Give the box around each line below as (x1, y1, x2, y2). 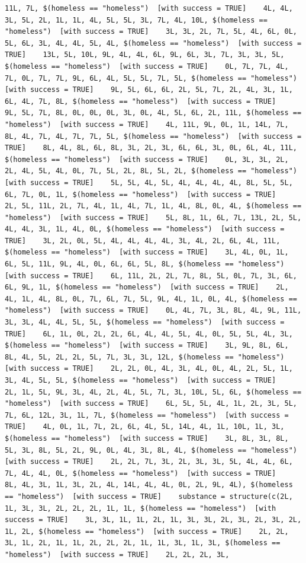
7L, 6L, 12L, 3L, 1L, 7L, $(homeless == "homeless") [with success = (5, 411, 289, 419)
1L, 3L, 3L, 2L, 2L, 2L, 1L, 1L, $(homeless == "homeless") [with (5, 504, 276, 513)
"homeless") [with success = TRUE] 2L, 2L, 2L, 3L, (5, 550, 230, 559)
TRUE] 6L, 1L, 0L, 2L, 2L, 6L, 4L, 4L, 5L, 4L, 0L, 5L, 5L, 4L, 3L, (5, 329, 293, 338)
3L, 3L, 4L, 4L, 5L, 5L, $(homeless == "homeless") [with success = (5, 318, 285, 327)
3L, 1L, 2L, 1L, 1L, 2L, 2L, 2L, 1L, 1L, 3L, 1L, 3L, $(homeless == (5, 539, 281, 548)
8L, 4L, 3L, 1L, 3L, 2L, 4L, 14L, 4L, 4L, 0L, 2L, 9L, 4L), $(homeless (5, 481, 293, 489)
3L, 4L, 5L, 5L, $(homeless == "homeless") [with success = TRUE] (5, 376, 276, 384)
